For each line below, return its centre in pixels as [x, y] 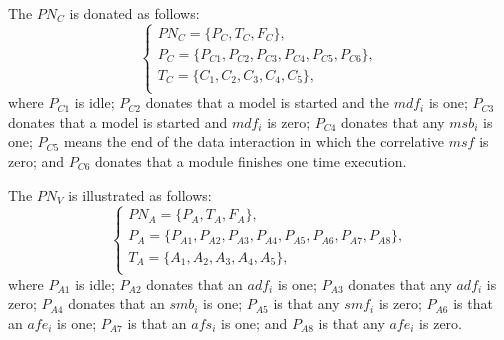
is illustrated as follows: [140, 194]
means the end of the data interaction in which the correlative [254, 141]
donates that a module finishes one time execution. [251, 161]
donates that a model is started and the [267, 102]
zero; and [36, 161]
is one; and [254, 323]
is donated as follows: [134, 13]
